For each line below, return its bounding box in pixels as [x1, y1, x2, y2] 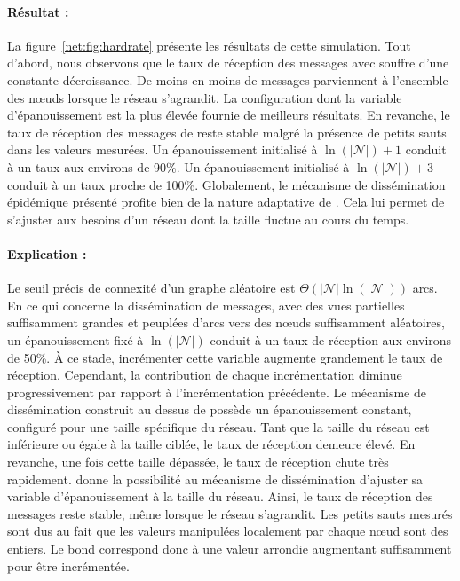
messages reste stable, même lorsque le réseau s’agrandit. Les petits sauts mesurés [7, 504, 453, 522]
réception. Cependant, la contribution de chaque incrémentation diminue [7, 365, 402, 384]
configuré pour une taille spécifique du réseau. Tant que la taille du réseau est [7, 417, 430, 436]
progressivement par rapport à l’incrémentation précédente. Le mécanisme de [7, 382, 426, 401]
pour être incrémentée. [7, 556, 130, 575]
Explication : [7, 244, 87, 263]
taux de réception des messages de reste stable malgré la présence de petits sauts [7, 122, 447, 141]
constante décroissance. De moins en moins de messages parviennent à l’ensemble [7, 70, 448, 89]
